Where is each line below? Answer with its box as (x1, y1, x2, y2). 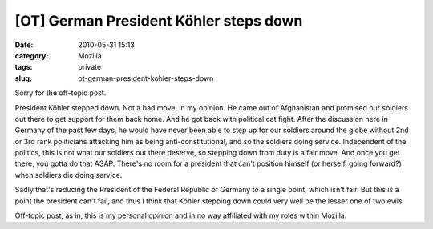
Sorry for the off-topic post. (14, 88, 107, 98)
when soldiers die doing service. (14, 170, 123, 179)
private (78, 62, 102, 72)
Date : (14, 40, 34, 50)
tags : (14, 62, 33, 72)
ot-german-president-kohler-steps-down (78, 73, 214, 83)
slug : (14, 73, 32, 83)
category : (14, 50, 49, 60)
